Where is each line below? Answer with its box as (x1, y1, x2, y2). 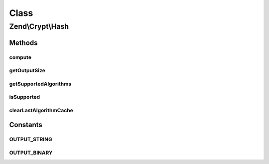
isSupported (9, 94, 40, 101)
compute (9, 54, 32, 61)
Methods (9, 38, 38, 47)
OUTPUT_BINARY (9, 149, 53, 156)
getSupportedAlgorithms (9, 80, 72, 87)
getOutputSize (9, 67, 46, 74)
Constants (9, 121, 42, 129)
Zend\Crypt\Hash (9, 22, 69, 31)
